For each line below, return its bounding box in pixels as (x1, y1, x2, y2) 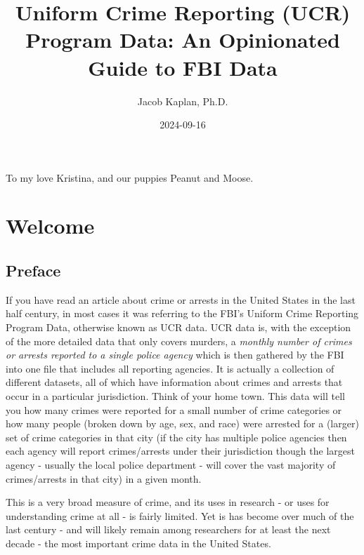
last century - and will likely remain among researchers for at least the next (6, 522, 331, 537)
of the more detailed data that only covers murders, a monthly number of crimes (6, 333, 352, 348)
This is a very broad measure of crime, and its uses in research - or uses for (6, 495, 330, 509)
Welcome (6, 211, 95, 240)
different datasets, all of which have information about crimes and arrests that (6, 375, 343, 389)
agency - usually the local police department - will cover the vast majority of (6, 457, 336, 472)
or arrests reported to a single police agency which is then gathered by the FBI (6, 347, 344, 362)
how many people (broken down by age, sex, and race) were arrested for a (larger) (6, 416, 359, 431)
